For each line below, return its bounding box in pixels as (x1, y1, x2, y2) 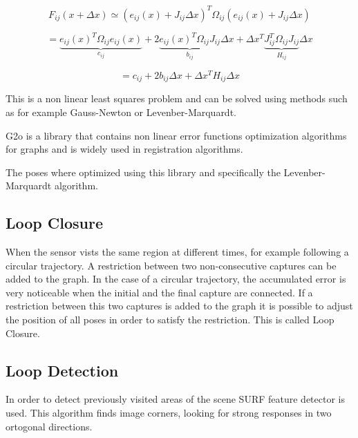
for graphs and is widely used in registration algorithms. (6, 142, 243, 156)
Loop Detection (6, 359, 119, 381)
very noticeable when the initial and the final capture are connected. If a (6, 285, 313, 299)
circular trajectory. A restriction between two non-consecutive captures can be (6, 258, 337, 272)
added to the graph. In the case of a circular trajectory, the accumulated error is (6, 272, 346, 286)
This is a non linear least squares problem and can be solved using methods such (6, 91, 348, 106)
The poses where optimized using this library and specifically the (6, 164, 281, 179)
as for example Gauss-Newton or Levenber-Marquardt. (6, 104, 236, 119)
